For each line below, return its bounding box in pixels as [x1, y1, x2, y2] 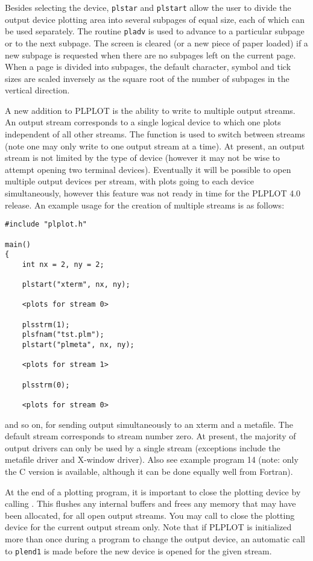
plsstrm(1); [22, 320, 70, 329]
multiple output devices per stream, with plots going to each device [5, 175, 254, 187]
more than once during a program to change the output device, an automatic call [5, 533, 305, 545]
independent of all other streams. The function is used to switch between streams [5, 128, 305, 140]
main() [5, 240, 31, 249]
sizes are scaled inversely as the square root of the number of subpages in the [5, 72, 289, 84]
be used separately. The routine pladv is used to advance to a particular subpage [5, 25, 305, 37]
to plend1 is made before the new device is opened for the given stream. [5, 544, 272, 557]
